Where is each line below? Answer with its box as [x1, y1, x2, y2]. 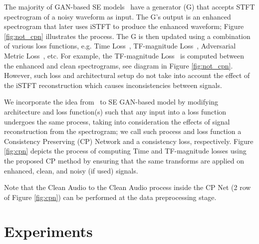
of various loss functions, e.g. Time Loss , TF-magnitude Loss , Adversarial [4, 40, 236, 51]
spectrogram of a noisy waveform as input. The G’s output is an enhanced [4, 11, 231, 21]
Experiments [4, 221, 93, 241]
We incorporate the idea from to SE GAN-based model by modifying [4, 96, 219, 107]
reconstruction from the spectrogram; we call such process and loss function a [4, 126, 242, 136]
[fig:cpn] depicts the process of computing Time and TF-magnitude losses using [4, 145, 247, 156]
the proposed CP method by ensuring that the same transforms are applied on [4, 155, 245, 165]
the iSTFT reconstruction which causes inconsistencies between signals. [4, 79, 222, 90]
